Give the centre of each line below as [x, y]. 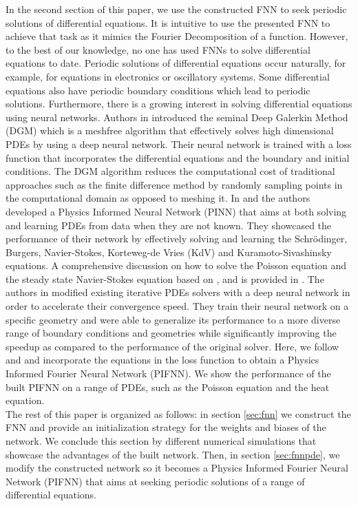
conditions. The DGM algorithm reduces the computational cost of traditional [170, 171]
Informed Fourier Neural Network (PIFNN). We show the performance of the [168, 373]
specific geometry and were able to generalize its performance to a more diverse [173, 319]
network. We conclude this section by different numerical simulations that [161, 441]
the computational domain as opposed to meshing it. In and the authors [158, 198]
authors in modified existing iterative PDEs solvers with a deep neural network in [178, 292]
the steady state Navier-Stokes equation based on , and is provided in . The [165, 278]
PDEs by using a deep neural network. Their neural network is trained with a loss [179, 144]
